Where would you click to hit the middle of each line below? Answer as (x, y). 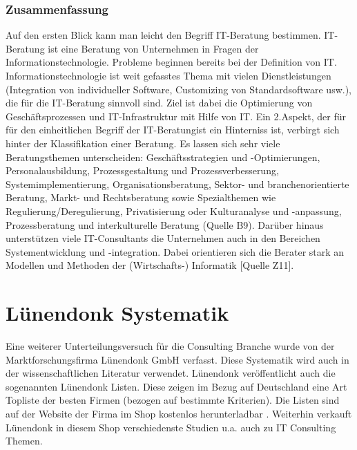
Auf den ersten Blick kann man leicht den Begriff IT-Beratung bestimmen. (163, 35)
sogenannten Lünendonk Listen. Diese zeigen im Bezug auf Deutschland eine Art (176, 386)
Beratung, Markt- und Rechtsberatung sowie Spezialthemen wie (141, 197)
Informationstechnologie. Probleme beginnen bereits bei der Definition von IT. (171, 62)
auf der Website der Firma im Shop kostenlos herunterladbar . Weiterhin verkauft (179, 413)
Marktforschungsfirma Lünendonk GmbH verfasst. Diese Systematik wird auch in (177, 359)
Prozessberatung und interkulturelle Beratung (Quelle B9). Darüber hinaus (165, 224)
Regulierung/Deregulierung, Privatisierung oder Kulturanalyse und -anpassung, (174, 210)
